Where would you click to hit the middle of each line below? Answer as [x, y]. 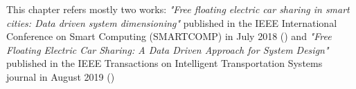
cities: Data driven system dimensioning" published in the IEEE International [172, 22]
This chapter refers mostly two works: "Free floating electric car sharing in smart [178, 9]
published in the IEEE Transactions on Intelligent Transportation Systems [164, 63]
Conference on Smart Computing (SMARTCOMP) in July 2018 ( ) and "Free [169, 36]
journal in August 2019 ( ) [61, 76]
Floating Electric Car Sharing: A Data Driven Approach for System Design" [168, 49]
